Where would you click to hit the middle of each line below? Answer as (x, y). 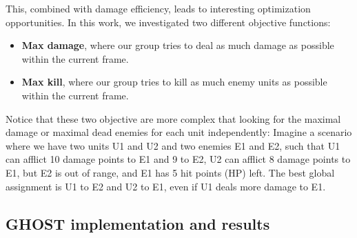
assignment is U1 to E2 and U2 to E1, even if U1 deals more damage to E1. (166, 186)
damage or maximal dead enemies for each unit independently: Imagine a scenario (179, 132)
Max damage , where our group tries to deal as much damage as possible (178, 45)
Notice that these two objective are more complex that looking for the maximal (173, 118)
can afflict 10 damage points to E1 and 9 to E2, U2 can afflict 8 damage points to (178, 159)
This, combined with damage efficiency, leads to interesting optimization (158, 8)
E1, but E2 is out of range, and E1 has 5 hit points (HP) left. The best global (170, 172)
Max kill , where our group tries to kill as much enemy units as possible (174, 82)
